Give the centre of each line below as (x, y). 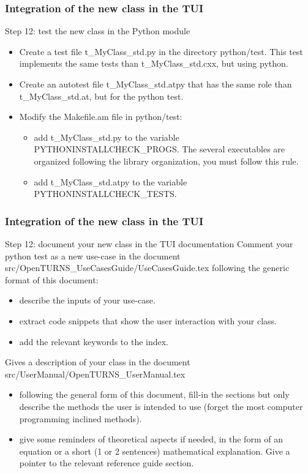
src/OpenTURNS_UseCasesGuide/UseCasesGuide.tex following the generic (147, 268)
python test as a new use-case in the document (93, 255)
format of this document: (52, 279)
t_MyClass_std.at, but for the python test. (101, 96)
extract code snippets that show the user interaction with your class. (148, 320)
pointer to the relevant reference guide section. (107, 463)
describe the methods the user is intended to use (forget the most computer (161, 406)
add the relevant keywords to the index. (94, 341)
